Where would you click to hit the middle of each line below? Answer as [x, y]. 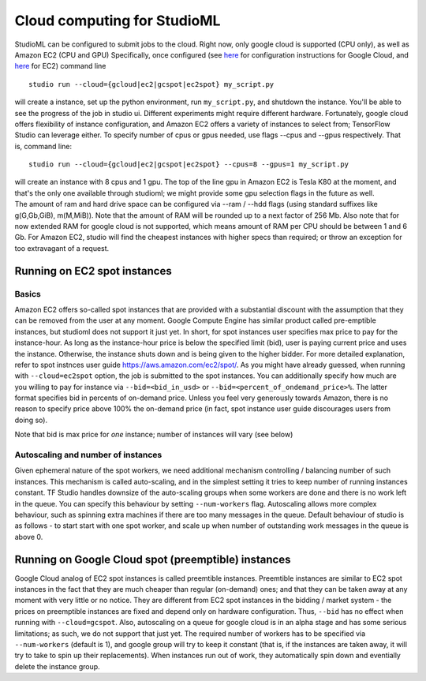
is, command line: [43, 146]
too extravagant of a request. [62, 248]
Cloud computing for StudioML [118, 21]
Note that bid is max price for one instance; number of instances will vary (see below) [154, 435]
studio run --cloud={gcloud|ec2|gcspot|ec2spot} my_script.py [151, 84]
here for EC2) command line [60, 66]
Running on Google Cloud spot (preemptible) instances [153, 559]
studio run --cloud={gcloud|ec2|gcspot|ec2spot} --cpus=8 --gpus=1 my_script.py [189, 165]
